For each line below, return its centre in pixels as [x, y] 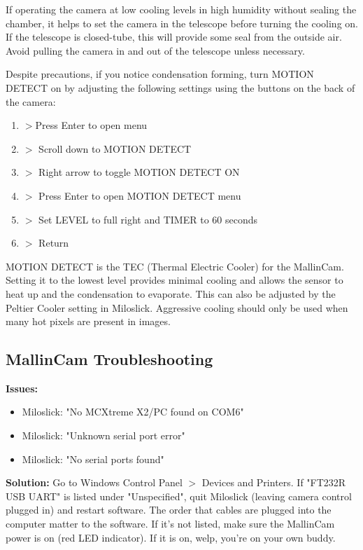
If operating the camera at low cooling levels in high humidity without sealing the [181, 9]
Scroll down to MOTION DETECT [115, 148]
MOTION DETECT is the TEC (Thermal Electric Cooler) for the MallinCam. [175, 266]
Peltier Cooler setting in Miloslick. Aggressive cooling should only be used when [177, 307]
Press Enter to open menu [91, 125]
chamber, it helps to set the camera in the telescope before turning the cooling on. [182, 23]
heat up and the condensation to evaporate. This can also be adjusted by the [171, 293]
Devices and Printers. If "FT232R [274, 482]
